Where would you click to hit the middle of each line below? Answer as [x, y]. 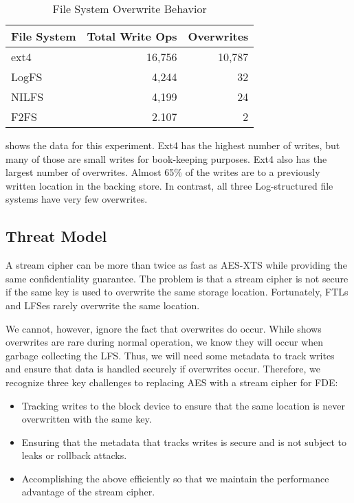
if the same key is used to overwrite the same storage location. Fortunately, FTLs [177, 292]
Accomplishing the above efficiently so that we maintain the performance [175, 478]
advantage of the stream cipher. [88, 492]
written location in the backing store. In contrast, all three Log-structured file [169, 185]
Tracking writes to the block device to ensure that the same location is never [183, 405]
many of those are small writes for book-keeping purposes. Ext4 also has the [166, 158]
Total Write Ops [132, 36]
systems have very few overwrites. [77, 199]
